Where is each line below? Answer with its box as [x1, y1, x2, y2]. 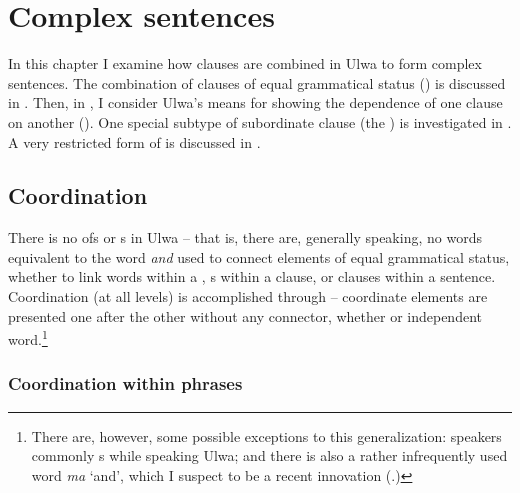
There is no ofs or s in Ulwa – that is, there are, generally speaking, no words [8, 227, 482, 248]
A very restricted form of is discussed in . [8, 131, 261, 152]
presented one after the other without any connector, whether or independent [8, 305, 482, 326]
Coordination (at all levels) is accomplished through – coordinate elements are [8, 286, 488, 307]
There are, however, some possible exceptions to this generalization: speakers [31, 425, 502, 446]
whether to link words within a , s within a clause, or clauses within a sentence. [8, 266, 496, 287]
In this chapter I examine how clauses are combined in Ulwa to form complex [8, 53, 482, 74]
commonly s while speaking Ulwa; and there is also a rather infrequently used [31, 445, 508, 466]
